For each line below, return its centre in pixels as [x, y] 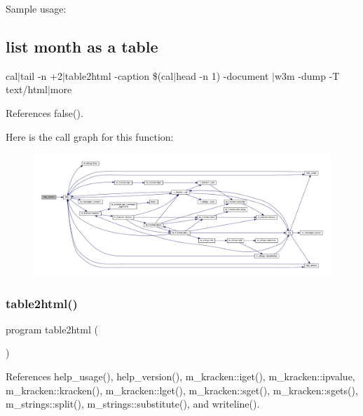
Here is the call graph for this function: [90, 136]
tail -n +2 [41, 75]
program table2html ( [52, 329]
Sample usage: [36, 8]
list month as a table [82, 46]
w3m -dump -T [307, 75]
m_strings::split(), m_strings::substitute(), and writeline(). [133, 404]
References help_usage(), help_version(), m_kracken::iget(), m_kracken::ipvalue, [180, 376]
